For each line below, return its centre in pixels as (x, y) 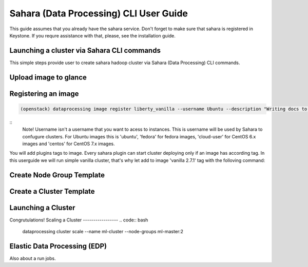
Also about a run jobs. (33, 258)
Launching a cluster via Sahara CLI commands (85, 50)
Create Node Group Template (57, 175)
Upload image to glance (48, 77)
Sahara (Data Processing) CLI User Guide (99, 13)
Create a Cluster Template (52, 191)
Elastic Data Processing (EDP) (58, 246)
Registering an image (44, 94)
